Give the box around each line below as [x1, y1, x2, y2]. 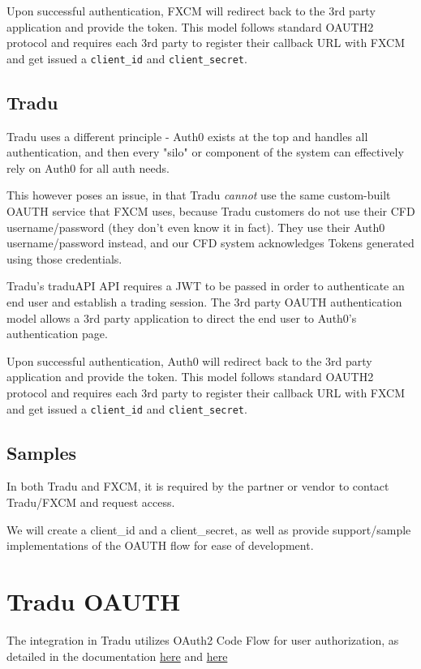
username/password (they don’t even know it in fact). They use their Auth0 [6, 218, 385, 235]
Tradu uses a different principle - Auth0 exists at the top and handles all [6, 127, 368, 144]
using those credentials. [6, 250, 122, 267]
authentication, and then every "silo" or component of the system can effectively [6, 144, 404, 161]
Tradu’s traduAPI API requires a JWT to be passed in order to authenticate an [6, 277, 405, 294]
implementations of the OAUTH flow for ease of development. [6, 537, 314, 554]
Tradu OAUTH [6, 584, 181, 617]
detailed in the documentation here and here [6, 647, 228, 664]
